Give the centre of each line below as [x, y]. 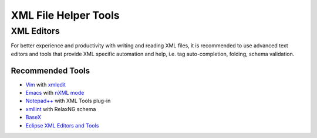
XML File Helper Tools [65, 15]
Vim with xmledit [45, 84]
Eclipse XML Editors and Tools [62, 125]
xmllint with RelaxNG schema [61, 109]
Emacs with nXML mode [55, 93]
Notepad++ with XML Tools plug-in [68, 101]
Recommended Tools [50, 70]
